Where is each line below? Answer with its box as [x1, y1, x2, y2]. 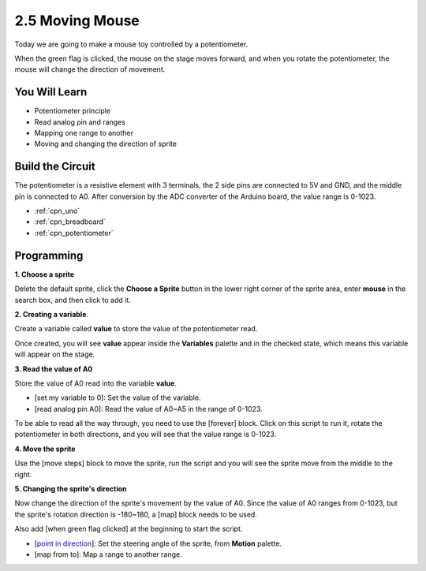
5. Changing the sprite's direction [14, 484, 127, 494]
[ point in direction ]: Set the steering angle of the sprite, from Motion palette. [34, 539, 282, 548]
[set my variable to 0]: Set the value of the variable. [34, 393, 201, 402]
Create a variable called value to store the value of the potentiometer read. [14, 324, 258, 334]
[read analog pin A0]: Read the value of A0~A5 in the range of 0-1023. [34, 404, 263, 413]
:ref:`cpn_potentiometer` [34, 228, 114, 237]
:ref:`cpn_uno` [34, 206, 80, 216]
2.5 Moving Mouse [14, 12, 140, 29]
